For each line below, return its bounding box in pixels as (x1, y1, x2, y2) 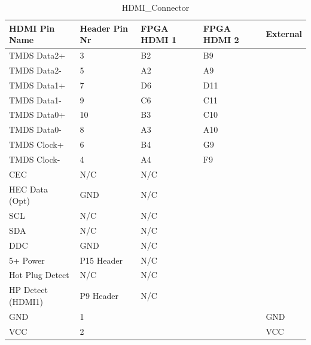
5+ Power (9, 254, 45, 266)
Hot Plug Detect (9, 268, 69, 281)
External (266, 28, 302, 40)
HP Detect (9, 283, 48, 296)
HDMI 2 (203, 33, 239, 46)
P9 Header (80, 289, 118, 302)
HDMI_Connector (121, 1, 190, 13)
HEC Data (9, 182, 48, 195)
